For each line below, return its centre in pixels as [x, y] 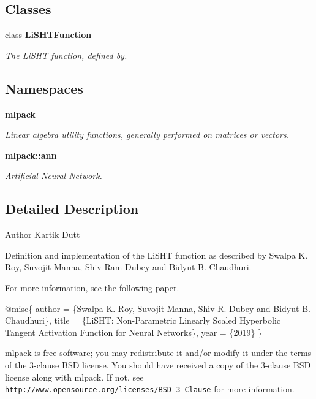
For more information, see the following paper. [92, 287]
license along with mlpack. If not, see [74, 377]
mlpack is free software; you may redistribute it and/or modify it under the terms [158, 353]
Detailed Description [72, 209]
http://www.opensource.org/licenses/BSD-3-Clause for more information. [150, 389]
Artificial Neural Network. [54, 176]
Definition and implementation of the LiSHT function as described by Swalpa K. [156, 255]
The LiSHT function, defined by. [66, 55]
